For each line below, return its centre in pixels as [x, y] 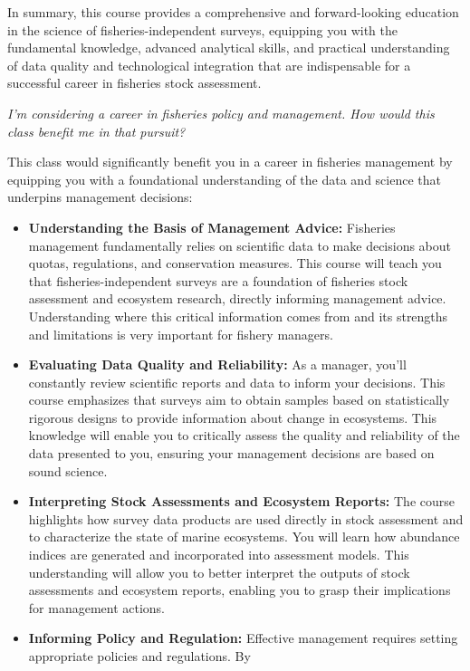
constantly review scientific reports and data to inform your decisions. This [237, 382]
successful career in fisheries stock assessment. [134, 83]
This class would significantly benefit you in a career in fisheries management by [230, 162]
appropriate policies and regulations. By [139, 656]
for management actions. [97, 607]
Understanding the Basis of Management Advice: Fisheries [212, 227]
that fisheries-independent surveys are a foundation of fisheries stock [218, 280]
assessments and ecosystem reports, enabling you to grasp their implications [240, 590]
